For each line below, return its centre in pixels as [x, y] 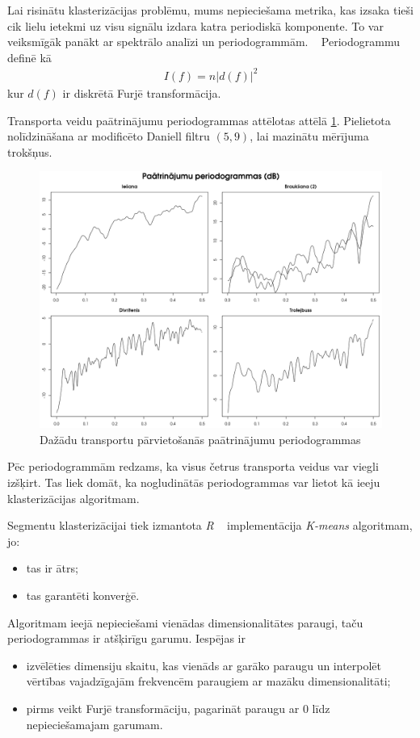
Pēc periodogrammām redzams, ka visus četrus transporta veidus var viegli [193, 466]
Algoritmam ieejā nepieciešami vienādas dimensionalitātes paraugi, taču [185, 622]
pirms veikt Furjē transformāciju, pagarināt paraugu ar [163, 708]
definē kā [29, 57]
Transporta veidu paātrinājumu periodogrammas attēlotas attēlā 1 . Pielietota [199, 120]
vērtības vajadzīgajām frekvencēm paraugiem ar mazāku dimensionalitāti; [208, 681]
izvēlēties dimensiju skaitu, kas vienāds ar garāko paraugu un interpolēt [204, 665]
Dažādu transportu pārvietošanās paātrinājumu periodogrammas [200, 439]
